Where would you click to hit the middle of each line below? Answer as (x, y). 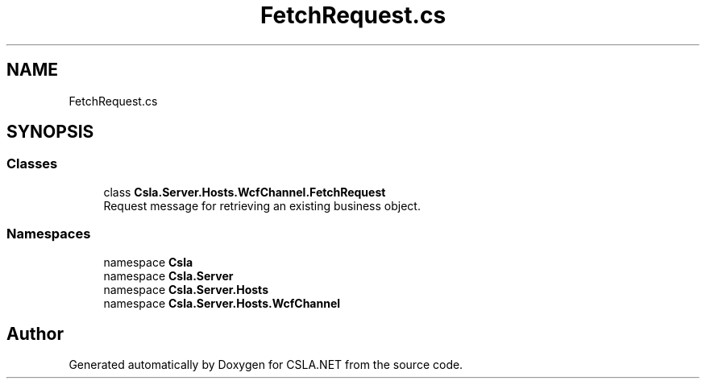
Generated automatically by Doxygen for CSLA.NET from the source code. (266, 365)
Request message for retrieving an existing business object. (262, 205)
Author (35, 333)
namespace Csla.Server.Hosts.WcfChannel (222, 303)
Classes (32, 164)
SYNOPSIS (50, 132)
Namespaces (49, 234)
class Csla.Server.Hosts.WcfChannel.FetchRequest (245, 192)
